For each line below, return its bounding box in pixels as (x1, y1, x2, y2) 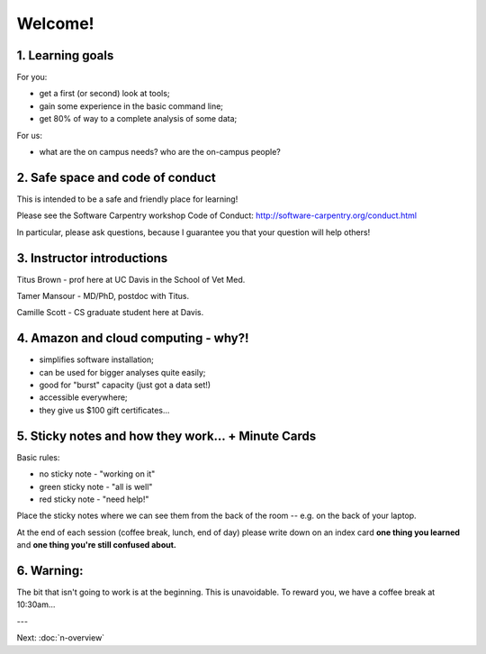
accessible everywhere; (39, 392, 128, 403)
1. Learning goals (16, 48, 114, 63)
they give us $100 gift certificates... (39, 404, 170, 415)
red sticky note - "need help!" (39, 494, 149, 504)
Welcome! (16, 14, 94, 33)
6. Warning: (16, 563, 84, 578)
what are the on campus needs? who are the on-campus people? (39, 147, 281, 158)
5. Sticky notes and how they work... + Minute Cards (16, 428, 317, 443)
